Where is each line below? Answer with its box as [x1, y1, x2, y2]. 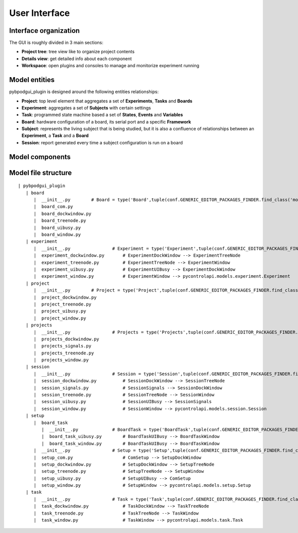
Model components [9, 152, 71, 161]
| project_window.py [33, 315, 86, 321]
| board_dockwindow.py [33, 211, 92, 216]
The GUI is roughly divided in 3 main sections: [9, 40, 104, 46]
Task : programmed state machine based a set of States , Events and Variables [21, 112, 183, 118]
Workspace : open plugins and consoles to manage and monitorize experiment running [21, 63, 200, 69]
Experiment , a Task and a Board [21, 132, 89, 139]
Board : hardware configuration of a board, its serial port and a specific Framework [21, 118, 191, 124]
